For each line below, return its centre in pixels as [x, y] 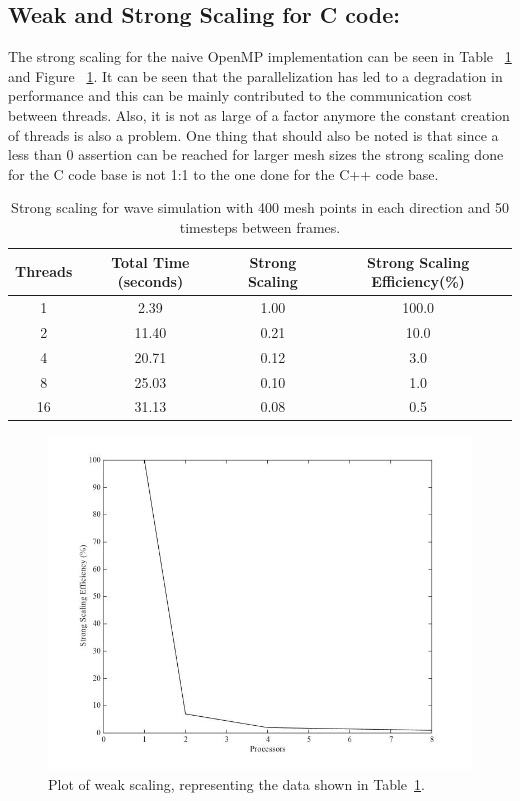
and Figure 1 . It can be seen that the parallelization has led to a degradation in [255, 75]
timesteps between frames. [260, 226]
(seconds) [150, 281]
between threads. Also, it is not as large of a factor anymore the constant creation [259, 114]
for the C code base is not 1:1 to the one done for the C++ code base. [223, 173]
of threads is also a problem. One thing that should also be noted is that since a [253, 134]
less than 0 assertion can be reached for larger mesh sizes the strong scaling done [256, 154]
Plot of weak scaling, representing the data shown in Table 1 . [236, 783]
